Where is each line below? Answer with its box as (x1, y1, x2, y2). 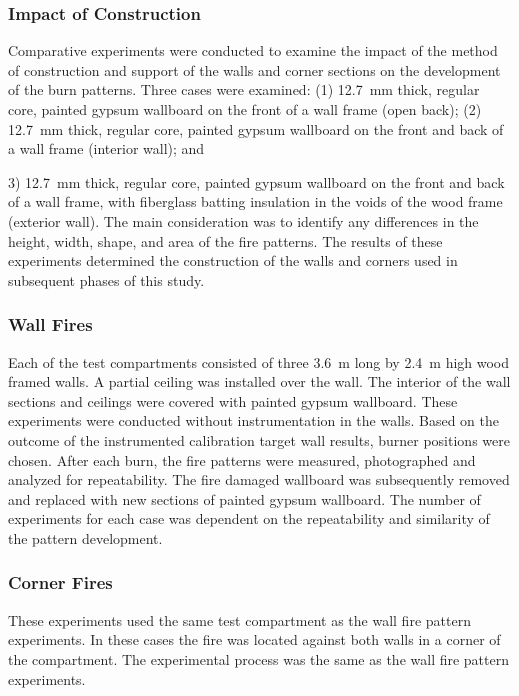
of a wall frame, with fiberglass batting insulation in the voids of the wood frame (8, 191, 503, 212)
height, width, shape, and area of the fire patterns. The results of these (8, 230, 443, 251)
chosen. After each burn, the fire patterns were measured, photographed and (8, 449, 476, 470)
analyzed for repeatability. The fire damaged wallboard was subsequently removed (8, 469, 510, 490)
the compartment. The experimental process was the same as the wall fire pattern (8, 648, 510, 669)
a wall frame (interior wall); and (8, 138, 205, 159)
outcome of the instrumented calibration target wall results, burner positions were (8, 429, 510, 450)
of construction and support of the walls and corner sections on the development (8, 59, 501, 80)
